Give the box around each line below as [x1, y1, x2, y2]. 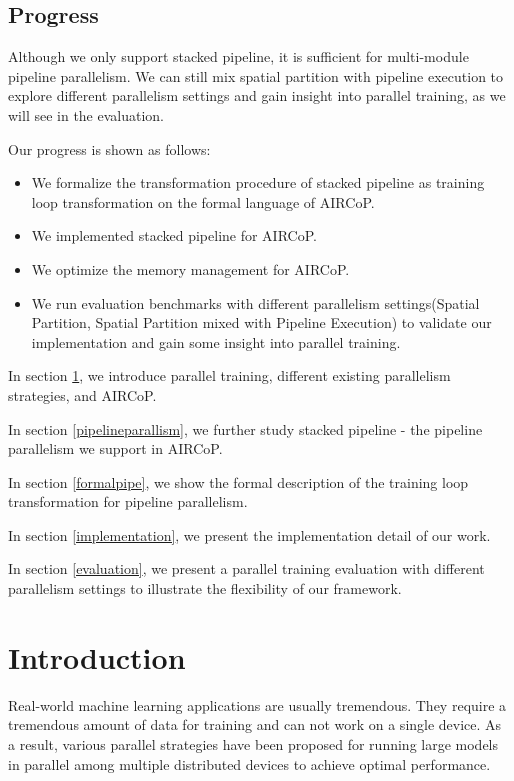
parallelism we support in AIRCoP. [8, 438, 223, 459]
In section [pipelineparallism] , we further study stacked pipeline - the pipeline [8, 418, 483, 439]
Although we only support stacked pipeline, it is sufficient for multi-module [8, 46, 469, 67]
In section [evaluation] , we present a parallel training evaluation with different [8, 558, 485, 579]
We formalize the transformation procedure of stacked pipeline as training [31, 172, 485, 193]
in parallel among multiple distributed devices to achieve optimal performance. [8, 753, 491, 774]
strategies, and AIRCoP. [8, 384, 157, 405]
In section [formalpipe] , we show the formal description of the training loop [8, 471, 469, 492]
